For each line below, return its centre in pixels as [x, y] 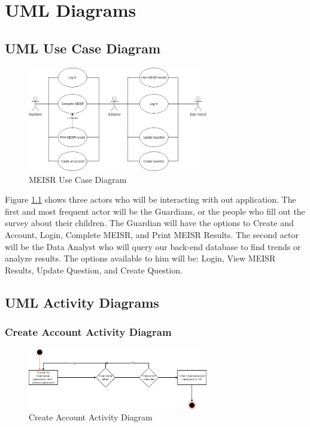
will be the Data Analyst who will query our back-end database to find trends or [153, 246]
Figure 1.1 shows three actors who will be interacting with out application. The [151, 199]
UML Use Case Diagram [83, 48]
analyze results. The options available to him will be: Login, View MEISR [140, 258]
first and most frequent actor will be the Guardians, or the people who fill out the [155, 211]
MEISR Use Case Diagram [78, 179]
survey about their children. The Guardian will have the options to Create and [149, 223]
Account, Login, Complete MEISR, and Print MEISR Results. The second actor [152, 234]
